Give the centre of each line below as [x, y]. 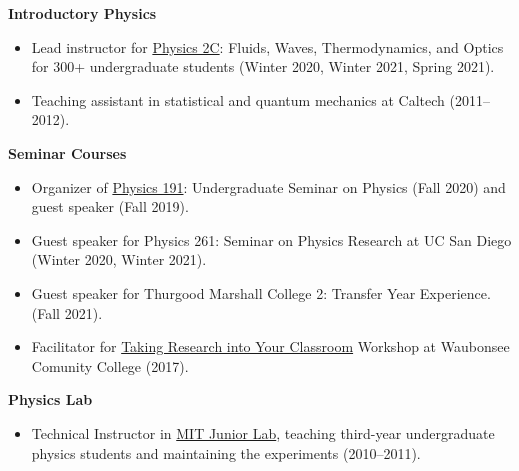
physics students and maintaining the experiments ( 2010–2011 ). [226, 452]
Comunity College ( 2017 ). [110, 365]
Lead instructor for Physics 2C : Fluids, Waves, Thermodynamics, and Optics [267, 46]
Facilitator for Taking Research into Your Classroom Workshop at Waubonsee [270, 346]
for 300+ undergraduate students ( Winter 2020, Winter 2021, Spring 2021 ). [263, 66]
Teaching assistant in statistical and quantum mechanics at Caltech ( [243, 99]
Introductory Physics [82, 13]
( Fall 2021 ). [67, 312]
